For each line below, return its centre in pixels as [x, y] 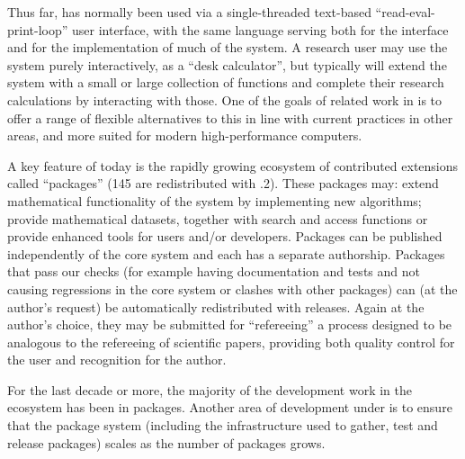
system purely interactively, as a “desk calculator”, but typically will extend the [227, 64]
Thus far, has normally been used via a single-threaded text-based [189, 12]
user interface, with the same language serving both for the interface [260, 29]
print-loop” [38, 29]
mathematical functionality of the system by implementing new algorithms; [215, 200]
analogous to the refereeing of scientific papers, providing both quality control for [231, 342]
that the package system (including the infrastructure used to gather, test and [223, 425]
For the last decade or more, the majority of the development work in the [210, 389]
